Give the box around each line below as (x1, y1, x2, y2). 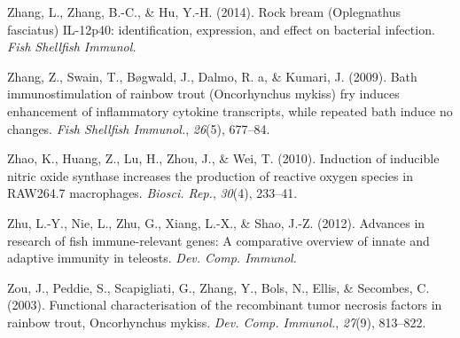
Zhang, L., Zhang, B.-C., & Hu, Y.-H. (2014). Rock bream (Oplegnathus (7, 3, 402, 20)
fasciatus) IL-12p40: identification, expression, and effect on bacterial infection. (7, 20, 435, 38)
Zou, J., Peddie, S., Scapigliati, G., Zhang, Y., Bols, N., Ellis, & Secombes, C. (7, 278, 430, 296)
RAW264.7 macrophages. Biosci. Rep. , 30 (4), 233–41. (7, 184, 298, 202)
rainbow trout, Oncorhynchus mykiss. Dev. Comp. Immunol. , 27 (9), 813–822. (7, 312, 426, 331)
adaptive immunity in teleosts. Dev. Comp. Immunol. (7, 248, 297, 267)
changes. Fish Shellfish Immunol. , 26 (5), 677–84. (7, 119, 270, 138)
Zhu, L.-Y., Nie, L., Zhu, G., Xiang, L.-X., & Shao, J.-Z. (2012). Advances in (7, 213, 425, 232)
